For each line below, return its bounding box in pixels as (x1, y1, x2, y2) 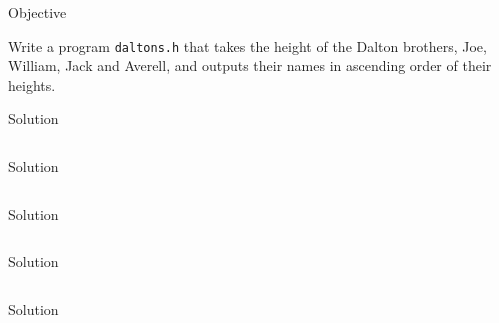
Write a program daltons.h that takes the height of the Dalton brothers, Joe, (8, 35, 487, 56)
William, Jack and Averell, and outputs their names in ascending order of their (8, 55, 492, 76)
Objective (8, 2, 67, 22)
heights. (8, 74, 56, 95)
